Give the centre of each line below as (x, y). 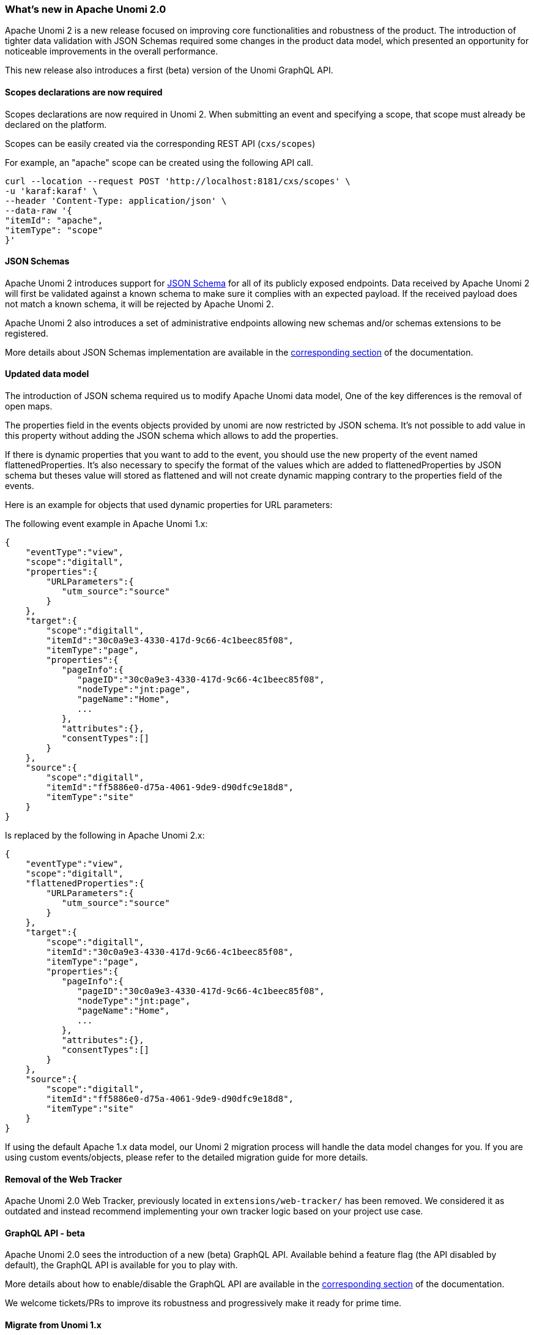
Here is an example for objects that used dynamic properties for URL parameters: (169, 505)
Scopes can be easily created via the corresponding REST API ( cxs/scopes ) (160, 143)
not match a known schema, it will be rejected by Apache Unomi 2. (139, 304)
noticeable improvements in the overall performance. (112, 51)
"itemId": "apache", (54, 220)
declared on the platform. (56, 124)
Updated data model (47, 374)
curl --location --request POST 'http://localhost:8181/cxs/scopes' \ (178, 181)
